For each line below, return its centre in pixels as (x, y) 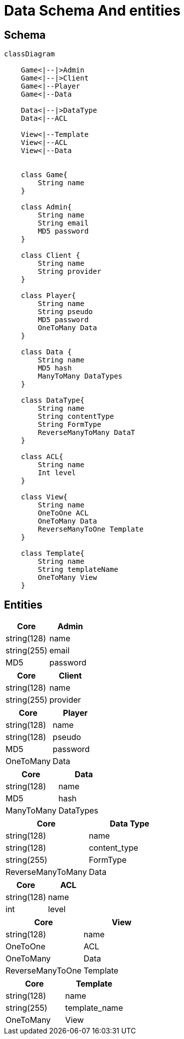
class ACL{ (42, 457)
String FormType (69, 425)
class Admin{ (46, 207)
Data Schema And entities (92, 11)
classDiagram (30, 54)
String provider (69, 272)
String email (63, 223)
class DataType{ (53, 400)
